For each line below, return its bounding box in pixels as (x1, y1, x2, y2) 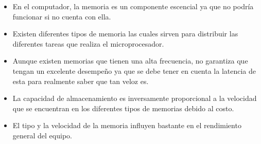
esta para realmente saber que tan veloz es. (12, 75, 149, 86)
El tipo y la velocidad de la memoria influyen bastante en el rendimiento (12, 120, 241, 131)
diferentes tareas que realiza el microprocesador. (12, 38, 164, 49)
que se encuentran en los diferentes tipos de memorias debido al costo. (12, 102, 234, 113)
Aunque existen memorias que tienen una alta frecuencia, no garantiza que (12, 55, 248, 66)
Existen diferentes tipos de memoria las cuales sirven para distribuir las (12, 28, 238, 39)
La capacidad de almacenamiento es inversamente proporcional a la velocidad (12, 93, 257, 104)
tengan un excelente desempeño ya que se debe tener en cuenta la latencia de (12, 65, 256, 76)
